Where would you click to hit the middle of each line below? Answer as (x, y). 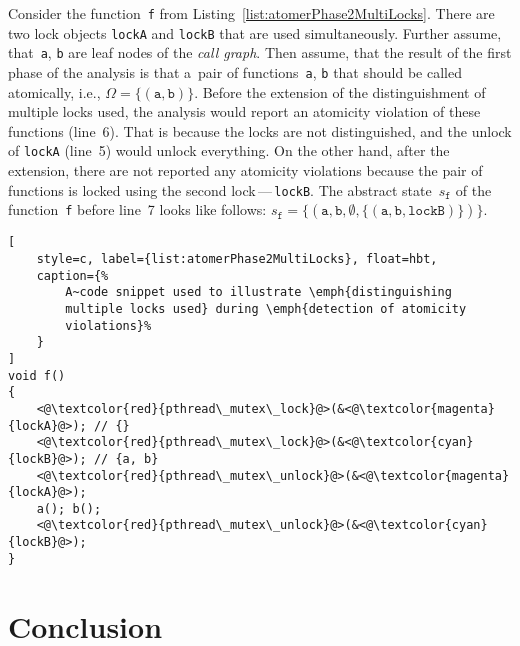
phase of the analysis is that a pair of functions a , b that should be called (235, 71)
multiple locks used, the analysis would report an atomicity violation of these (244, 111)
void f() (37, 375)
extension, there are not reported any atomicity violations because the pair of (245, 170)
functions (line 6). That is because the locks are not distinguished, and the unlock (260, 130)
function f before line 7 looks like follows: (137, 209)
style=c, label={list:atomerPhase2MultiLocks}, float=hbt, (237, 258)
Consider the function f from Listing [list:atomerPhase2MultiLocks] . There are (251, 13)
